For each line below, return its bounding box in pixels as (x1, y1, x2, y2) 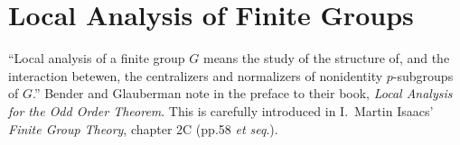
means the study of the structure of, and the (202, 49, 450, 68)
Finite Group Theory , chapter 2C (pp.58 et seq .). (8, 119, 278, 138)
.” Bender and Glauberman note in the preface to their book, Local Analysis (32, 84, 453, 103)
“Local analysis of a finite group (8, 49, 185, 68)
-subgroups (392, 66, 454, 85)
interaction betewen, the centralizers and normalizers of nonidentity (8, 66, 383, 85)
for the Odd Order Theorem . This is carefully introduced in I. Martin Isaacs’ (8, 101, 434, 120)
